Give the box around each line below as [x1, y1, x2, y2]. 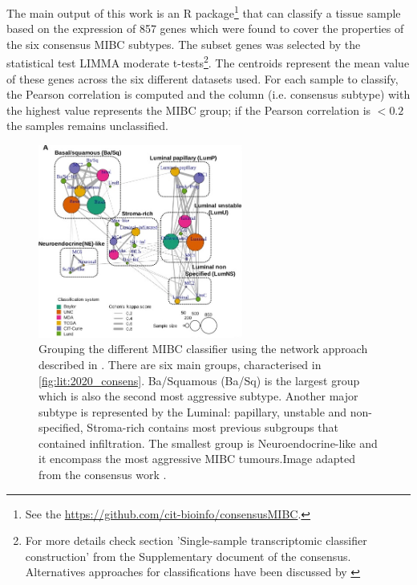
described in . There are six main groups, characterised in [38, 355, 322, 372]
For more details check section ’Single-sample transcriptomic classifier [25, 532, 367, 549]
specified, [38, 419, 83, 436]
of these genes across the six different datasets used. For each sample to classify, [6, 70, 399, 87]
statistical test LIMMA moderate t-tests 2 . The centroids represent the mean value [6, 52, 410, 71]
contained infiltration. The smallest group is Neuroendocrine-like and [38, 434, 378, 451]
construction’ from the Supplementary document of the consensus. [25, 547, 351, 564]
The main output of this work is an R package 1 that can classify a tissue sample [6, 2, 401, 21]
